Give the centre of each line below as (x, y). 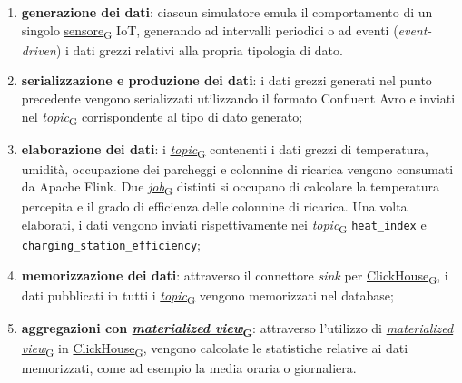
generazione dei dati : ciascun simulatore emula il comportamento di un (227, 12)
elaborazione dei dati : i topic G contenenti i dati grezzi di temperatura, (225, 150)
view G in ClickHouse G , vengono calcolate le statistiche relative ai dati (215, 349)
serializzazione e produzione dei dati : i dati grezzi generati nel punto (226, 80)
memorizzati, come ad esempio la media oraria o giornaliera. (189, 368)
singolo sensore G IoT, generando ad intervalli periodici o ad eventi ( (210, 31)
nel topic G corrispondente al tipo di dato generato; (162, 117)
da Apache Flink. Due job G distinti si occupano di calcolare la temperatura (230, 188)
